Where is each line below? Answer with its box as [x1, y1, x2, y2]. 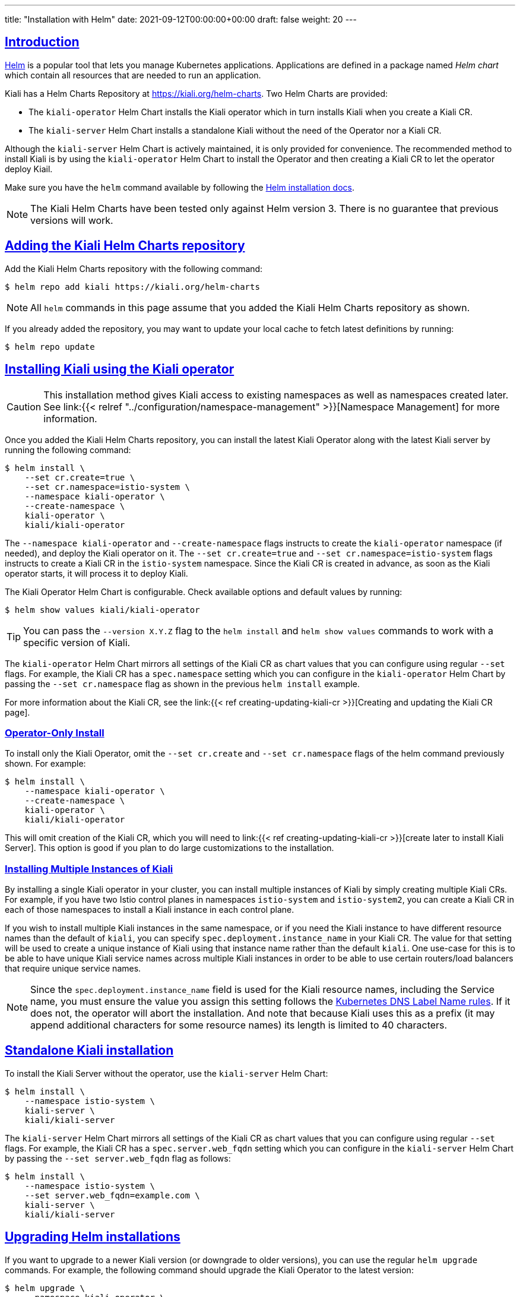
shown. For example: [5, 758, 86, 769]
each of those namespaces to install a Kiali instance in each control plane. [5, 904, 294, 915]
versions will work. [30, 214, 113, 226]
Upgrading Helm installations [5, 1229, 180, 1245]
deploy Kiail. [5, 163, 53, 174]
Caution [7, 400, 42, 413]
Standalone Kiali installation [5, 1043, 174, 1058]
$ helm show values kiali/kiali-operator [5, 605, 200, 615]
